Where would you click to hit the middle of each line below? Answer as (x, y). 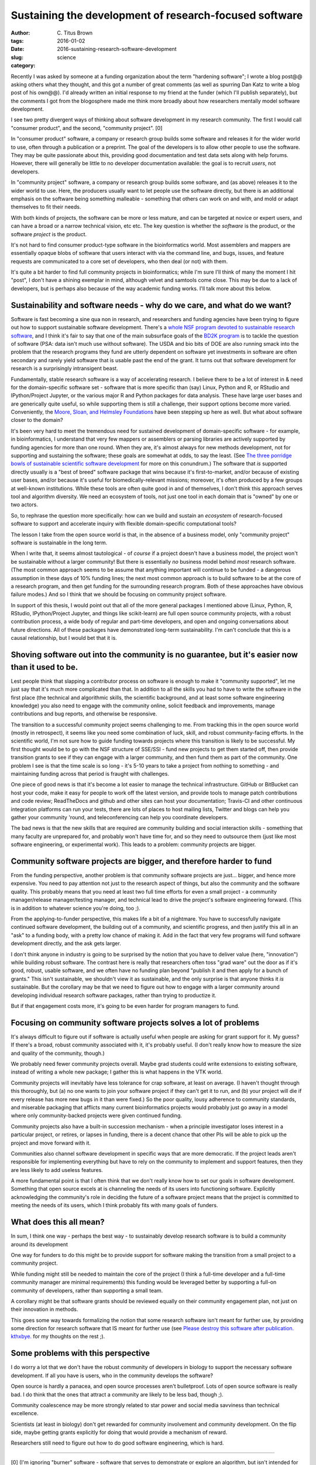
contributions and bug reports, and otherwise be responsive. (84, 714)
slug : (17, 57)
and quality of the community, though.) (58, 1053)
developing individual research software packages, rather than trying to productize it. (114, 995)
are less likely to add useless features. (57, 1170)
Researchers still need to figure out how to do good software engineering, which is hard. (117, 1443)
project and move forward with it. (51, 1143)
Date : (18, 49)
